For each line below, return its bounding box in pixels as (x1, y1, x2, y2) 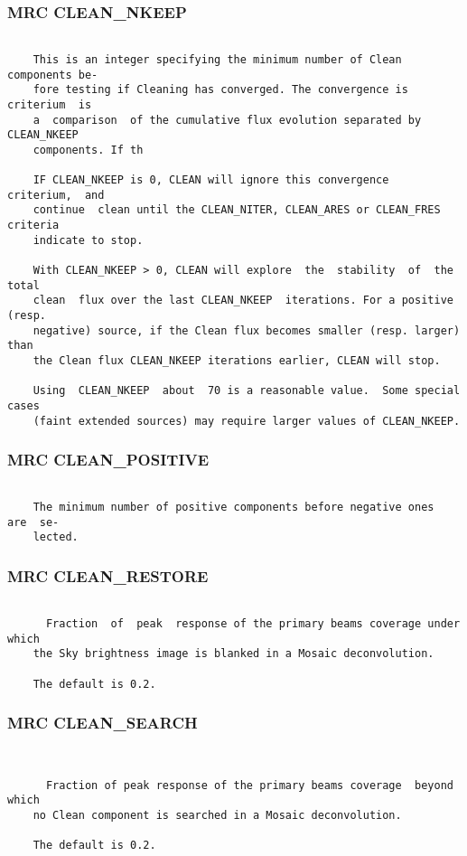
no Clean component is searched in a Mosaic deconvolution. (33, 809, 402, 823)
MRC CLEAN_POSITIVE (7, 448, 210, 471)
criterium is (7, 98, 92, 111)
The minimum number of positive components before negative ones (33, 501, 434, 514)
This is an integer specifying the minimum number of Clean (33, 52, 402, 66)
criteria (7, 219, 60, 232)
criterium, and (7, 188, 105, 202)
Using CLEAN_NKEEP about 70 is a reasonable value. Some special (33, 384, 461, 398)
